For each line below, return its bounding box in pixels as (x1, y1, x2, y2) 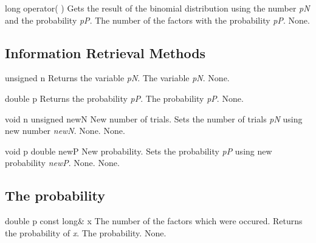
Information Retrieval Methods (5, 43, 206, 62)
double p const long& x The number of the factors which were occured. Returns (5, 215, 303, 227)
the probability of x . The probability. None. (5, 226, 167, 239)
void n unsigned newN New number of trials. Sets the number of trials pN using (5, 112, 303, 125)
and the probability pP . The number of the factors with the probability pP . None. (5, 13, 310, 26)
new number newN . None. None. (5, 124, 125, 137)
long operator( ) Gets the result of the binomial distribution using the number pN (5, 2, 310, 14)
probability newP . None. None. (5, 156, 120, 169)
